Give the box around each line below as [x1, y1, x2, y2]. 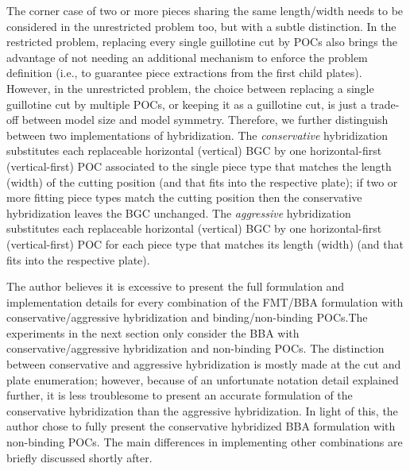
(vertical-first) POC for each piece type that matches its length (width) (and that [6, 235, 404, 252]
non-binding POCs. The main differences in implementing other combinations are [6, 434, 403, 450]
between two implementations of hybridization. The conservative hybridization [6, 126, 389, 143]
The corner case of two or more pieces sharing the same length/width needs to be [6, 2, 404, 18]
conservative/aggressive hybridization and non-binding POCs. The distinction [6, 340, 385, 357]
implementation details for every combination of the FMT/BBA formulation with [6, 293, 404, 310]
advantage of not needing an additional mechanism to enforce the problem [6, 48, 368, 65]
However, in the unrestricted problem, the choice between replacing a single [6, 79, 374, 96]
